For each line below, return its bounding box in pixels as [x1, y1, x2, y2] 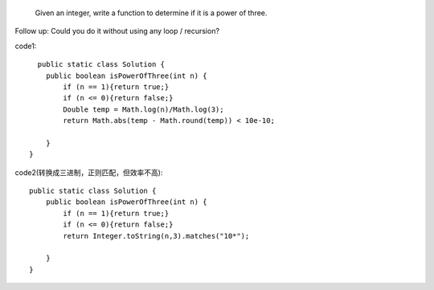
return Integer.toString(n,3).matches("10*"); [63, 231, 250, 240]
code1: [14, 41, 37, 51]
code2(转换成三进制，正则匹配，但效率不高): [14, 167, 163, 177]
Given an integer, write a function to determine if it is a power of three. [35, 8, 268, 18]
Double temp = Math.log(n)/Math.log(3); [63, 104, 224, 114]
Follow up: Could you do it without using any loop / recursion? [14, 27, 220, 36]
